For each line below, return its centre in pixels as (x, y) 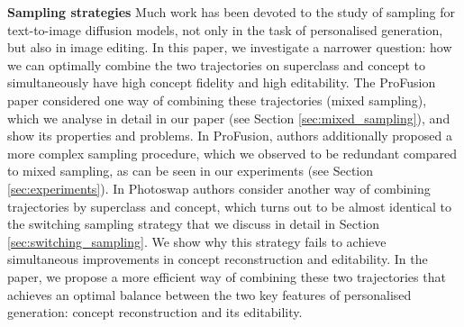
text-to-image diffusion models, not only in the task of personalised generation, (225, 29)
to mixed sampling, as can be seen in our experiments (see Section (191, 171)
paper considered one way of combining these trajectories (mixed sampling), (217, 100)
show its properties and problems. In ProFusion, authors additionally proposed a (230, 136)
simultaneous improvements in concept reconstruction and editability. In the (218, 259)
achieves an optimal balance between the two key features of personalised (209, 294)
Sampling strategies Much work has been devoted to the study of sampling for (232, 12)
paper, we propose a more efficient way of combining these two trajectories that (227, 276)
